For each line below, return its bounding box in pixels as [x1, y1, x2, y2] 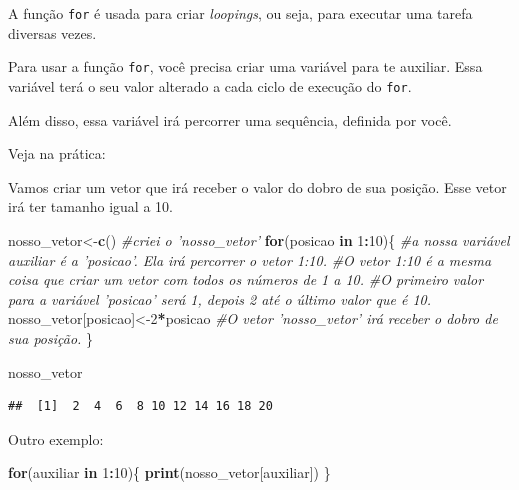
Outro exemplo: [8, 428, 104, 449]
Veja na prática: [8, 143, 106, 164]
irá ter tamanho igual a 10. [8, 196, 173, 217]
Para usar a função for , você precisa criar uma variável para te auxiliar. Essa [8, 56, 483, 77]
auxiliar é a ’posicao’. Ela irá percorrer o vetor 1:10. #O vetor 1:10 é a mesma [8, 249, 492, 270]
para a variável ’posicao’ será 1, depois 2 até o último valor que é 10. [8, 288, 431, 309]
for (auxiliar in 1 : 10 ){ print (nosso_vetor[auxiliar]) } [8, 462, 331, 483]
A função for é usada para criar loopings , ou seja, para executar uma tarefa [8, 3, 473, 23]
